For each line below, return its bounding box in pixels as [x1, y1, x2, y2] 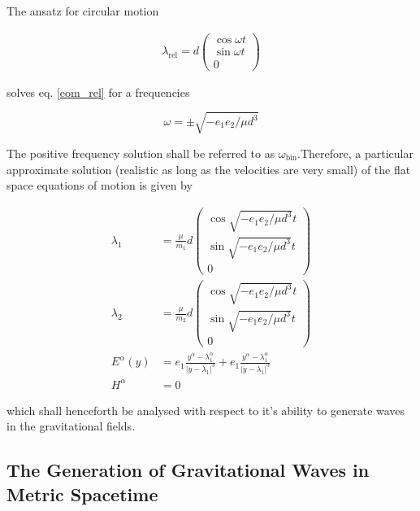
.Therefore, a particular [297, 144, 414, 161]
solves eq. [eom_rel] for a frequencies [6, 83, 190, 100]
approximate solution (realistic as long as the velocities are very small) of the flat [6, 160, 411, 177]
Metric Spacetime [6, 481, 158, 506]
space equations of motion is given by [6, 177, 193, 194]
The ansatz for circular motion [6, 2, 159, 19]
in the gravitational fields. [6, 417, 136, 435]
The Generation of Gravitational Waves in [6, 457, 370, 483]
